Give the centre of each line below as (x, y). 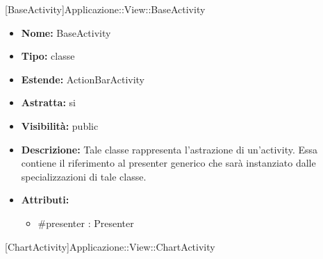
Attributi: (45, 200)
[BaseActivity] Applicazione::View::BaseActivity (105, 9)
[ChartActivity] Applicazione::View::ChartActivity (110, 246)
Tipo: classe (48, 56)
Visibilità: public (60, 125)
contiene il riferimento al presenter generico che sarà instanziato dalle (168, 163)
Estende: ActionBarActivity (83, 79)
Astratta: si (48, 102)
